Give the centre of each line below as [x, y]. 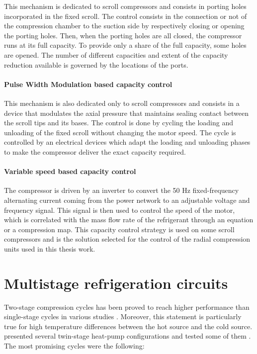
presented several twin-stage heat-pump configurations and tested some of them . [128, 336]
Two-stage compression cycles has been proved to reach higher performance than [127, 307]
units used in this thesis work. [50, 248]
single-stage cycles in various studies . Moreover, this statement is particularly [123, 316]
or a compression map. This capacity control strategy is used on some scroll [119, 229]
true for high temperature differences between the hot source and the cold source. [128, 326]
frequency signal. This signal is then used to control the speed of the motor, [120, 210]
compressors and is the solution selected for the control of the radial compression [127, 239]
